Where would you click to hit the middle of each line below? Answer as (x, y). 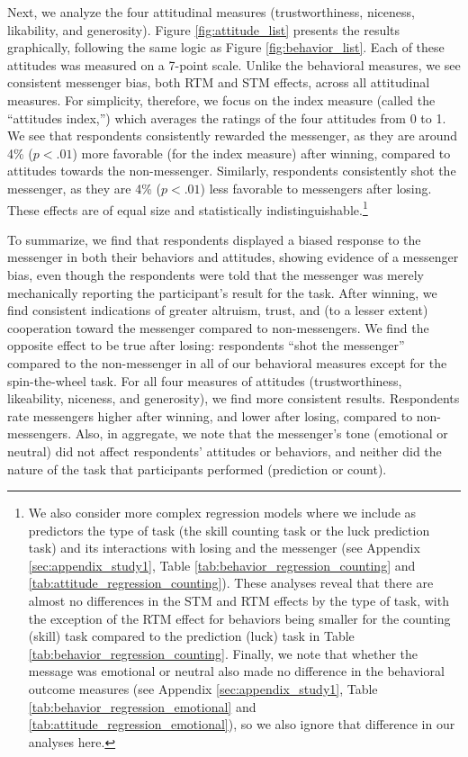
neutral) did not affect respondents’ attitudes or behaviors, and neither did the (225, 451)
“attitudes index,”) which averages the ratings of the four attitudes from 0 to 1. (227, 117)
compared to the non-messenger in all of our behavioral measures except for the (227, 362)
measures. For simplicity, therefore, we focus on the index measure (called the (221, 99)
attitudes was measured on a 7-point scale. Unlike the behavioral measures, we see (234, 64)
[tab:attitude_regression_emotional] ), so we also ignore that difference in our (242, 724)
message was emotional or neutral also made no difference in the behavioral (236, 671)
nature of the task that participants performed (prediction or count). (197, 469)
